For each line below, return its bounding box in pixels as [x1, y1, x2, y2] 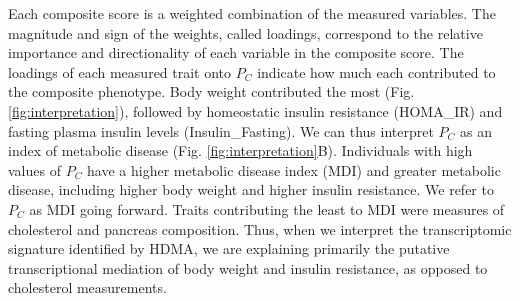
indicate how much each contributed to [257, 61, 496, 82]
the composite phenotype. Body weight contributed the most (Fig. [8, 81, 415, 102]
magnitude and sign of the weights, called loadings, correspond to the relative [8, 22, 483, 43]
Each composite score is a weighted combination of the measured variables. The [8, 3, 496, 23]
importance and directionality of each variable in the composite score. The [8, 42, 464, 63]
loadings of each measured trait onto [8, 61, 232, 82]
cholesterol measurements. [8, 277, 167, 298]
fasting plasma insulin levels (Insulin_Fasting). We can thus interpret [8, 120, 434, 141]
